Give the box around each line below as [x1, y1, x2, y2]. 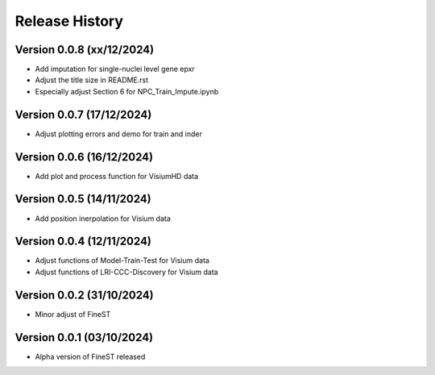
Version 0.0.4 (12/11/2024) [14, 235, 152, 248]
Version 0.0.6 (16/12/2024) [14, 150, 153, 164]
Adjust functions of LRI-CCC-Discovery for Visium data [35, 267, 218, 277]
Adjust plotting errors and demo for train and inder [35, 129, 203, 139]
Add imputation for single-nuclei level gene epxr [35, 65, 195, 74]
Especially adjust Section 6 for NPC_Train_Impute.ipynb [35, 86, 219, 96]
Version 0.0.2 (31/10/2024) [14, 288, 154, 302]
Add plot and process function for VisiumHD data [35, 171, 199, 181]
